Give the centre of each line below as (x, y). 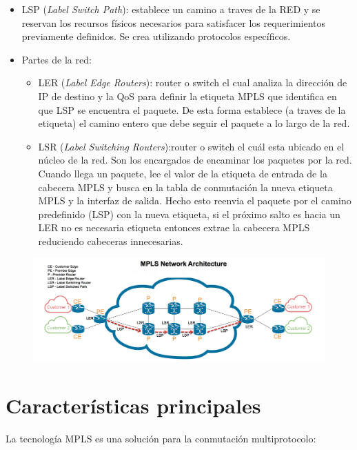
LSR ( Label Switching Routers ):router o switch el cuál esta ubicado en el (191, 146)
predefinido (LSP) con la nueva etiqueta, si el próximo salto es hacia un (189, 214)
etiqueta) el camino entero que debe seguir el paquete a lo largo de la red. (194, 123)
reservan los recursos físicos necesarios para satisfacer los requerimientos (174, 22)
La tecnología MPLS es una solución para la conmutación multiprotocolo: (161, 439)
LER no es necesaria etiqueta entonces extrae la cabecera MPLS (174, 227)
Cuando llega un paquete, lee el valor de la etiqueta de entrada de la (183, 173)
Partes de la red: (57, 59)
